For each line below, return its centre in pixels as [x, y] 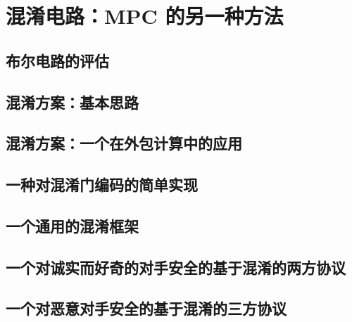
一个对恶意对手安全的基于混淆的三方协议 [146, 308]
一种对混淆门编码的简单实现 [102, 185]
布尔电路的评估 [57, 60]
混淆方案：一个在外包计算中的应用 [124, 143]
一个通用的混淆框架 [72, 225]
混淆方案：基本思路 [72, 102]
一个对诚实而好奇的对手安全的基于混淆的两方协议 [176, 267]
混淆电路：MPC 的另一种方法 [145, 16]
